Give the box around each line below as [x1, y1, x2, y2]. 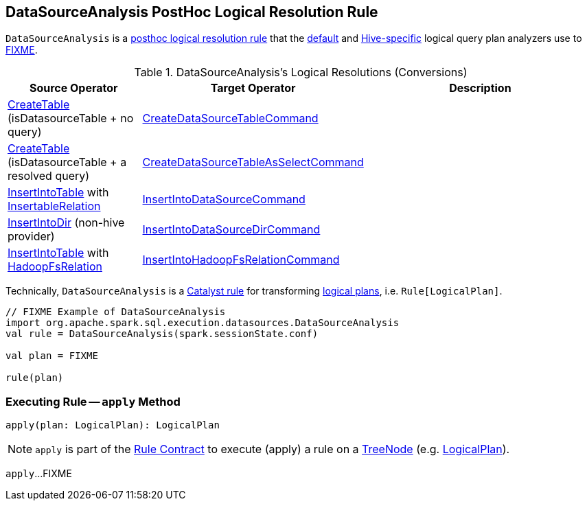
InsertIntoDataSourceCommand [142, 192, 306, 207]
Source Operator [29, 81, 118, 95]
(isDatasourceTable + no [8, 111, 134, 126]
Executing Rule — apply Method [5, 394, 181, 409]
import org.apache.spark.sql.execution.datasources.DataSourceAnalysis [5, 317, 400, 329]
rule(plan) [5, 372, 64, 384]
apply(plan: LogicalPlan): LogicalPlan [5, 419, 220, 431]
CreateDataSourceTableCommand [142, 111, 319, 126]
